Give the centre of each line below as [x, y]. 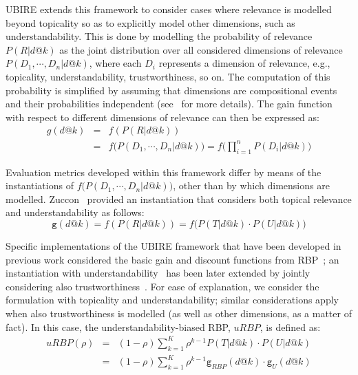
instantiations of [40, 185]
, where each [115, 63]
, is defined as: [290, 326]
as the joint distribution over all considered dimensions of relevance [201, 49]
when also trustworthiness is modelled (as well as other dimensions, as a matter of [179, 313]
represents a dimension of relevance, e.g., [244, 63]
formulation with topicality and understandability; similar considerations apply [172, 300]
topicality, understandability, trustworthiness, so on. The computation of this [168, 76]
